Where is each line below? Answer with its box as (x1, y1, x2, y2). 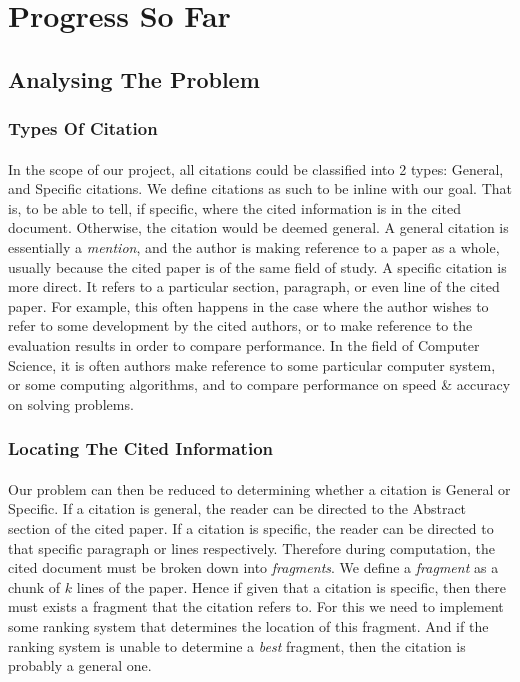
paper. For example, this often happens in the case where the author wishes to (8, 295, 489, 316)
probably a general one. (8, 655, 152, 676)
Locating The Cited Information (8, 436, 274, 461)
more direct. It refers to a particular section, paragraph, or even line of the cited (8, 276, 500, 297)
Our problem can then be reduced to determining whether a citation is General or (8, 478, 511, 499)
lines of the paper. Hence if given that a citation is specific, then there (76, 576, 506, 597)
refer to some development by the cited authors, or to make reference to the (8, 315, 473, 336)
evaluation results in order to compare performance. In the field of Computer (8, 334, 480, 355)
